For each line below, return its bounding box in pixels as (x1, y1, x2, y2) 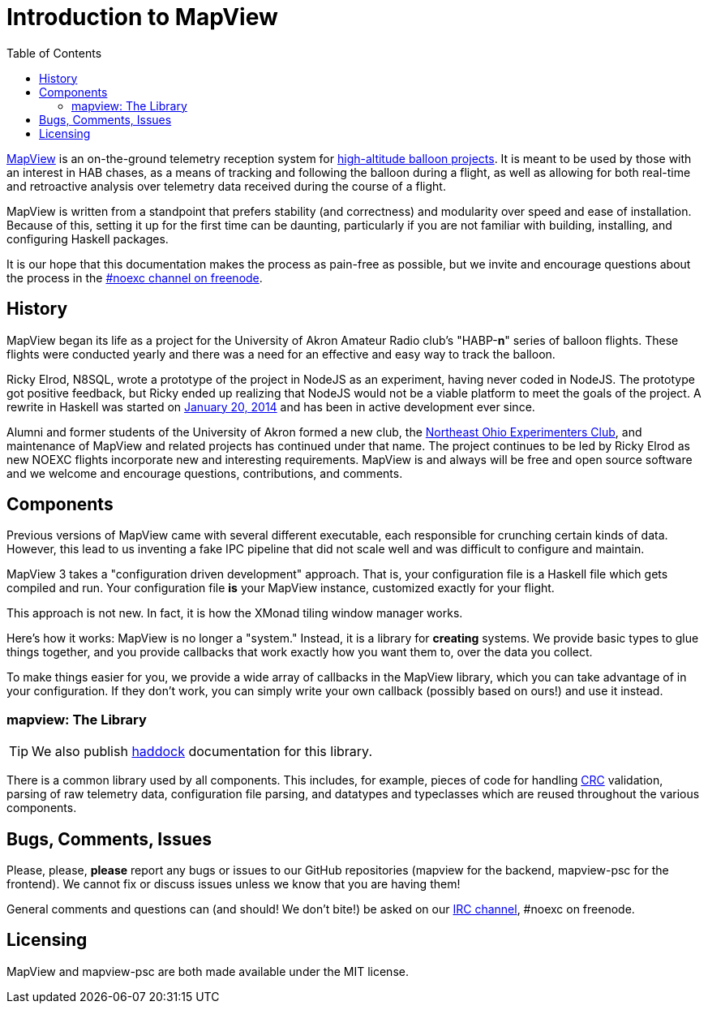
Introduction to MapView (6, 3, 278, 31)
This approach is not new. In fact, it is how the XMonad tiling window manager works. (6, 606, 463, 621)
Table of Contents (6, 45, 102, 60)
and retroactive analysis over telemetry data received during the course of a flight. (6, 178, 446, 193)
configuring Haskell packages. (6, 231, 169, 246)
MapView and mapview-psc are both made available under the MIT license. (6, 964, 409, 978)
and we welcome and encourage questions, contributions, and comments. (6, 466, 403, 480)
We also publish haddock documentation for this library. (32, 743, 373, 760)
